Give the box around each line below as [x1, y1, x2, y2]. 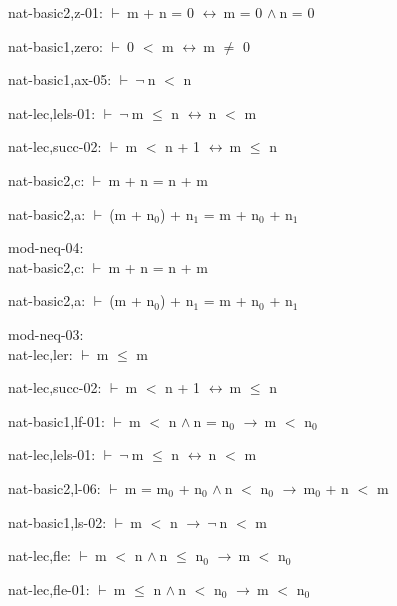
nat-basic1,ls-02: [8, 511, 107, 532]
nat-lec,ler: [8, 343, 73, 364]
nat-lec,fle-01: [8, 578, 90, 599]
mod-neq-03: [8, 323, 84, 344]
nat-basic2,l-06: [8, 477, 101, 498]
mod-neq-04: [8, 237, 84, 258]
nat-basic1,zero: [8, 35, 104, 56]
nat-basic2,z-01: [8, 2, 103, 22]
